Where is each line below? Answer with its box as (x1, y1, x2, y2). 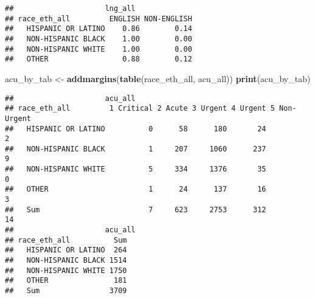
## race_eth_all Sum (5, 235, 127, 244)
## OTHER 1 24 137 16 (5, 185, 266, 194)
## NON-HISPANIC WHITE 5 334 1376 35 (5, 165, 266, 174)
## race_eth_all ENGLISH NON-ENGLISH (5, 14, 192, 23)
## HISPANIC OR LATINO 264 (5, 246, 127, 255)
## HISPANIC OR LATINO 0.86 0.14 (5, 24, 192, 33)
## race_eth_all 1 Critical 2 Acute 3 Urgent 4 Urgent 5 (5, 104, 275, 113)
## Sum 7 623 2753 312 (5, 205, 266, 214)
